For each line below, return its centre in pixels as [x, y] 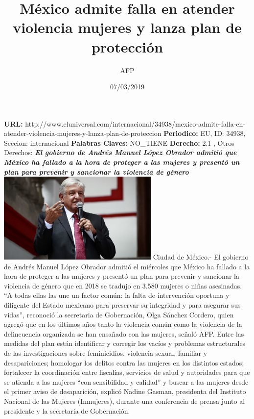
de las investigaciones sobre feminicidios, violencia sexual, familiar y [106, 353]
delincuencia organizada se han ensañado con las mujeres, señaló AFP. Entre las [124, 333]
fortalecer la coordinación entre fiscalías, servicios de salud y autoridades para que [127, 372]
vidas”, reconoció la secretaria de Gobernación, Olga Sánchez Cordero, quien [119, 314]
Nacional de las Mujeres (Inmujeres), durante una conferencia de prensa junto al [125, 401]
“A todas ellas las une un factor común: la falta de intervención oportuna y [117, 295]
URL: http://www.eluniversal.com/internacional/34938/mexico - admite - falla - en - [125, 123]
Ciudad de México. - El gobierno [201, 257]
